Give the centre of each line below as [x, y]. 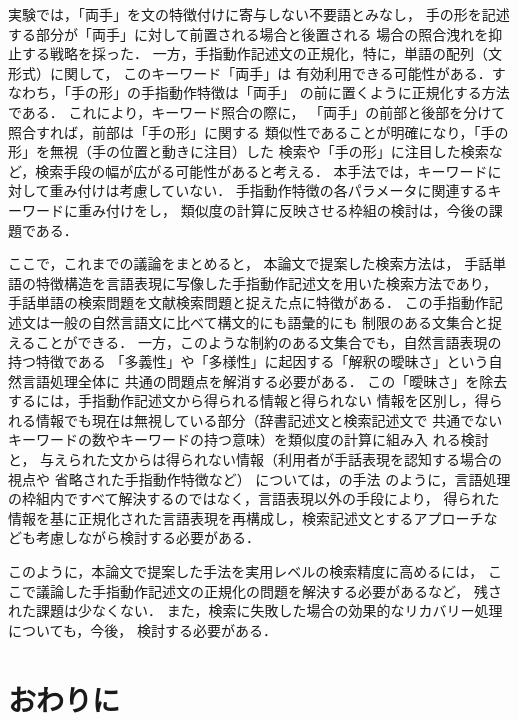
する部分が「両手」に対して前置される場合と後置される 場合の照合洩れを [248, 33]
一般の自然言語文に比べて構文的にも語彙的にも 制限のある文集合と [269, 321]
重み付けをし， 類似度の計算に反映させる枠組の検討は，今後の [283, 209]
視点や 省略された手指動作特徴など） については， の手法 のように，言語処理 [259, 478]
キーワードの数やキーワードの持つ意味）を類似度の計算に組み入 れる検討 [248, 439]
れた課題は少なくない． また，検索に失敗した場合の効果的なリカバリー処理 [255, 610]
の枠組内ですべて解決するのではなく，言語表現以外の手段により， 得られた [254, 498]
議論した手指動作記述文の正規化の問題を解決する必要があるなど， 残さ [268, 590]
